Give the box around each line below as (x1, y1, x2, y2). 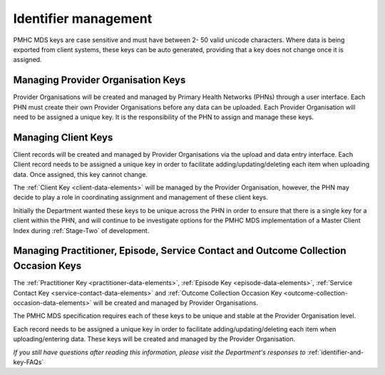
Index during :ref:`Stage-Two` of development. (13, 226, 150, 235)
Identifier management (13, 11, 153, 26)
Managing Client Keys (13, 131, 113, 143)
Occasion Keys (13, 260, 82, 272)
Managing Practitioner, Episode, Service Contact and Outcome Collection (13, 245, 346, 257)
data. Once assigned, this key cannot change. (13, 170, 148, 178)
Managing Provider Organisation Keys (13, 74, 186, 86)
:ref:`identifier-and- (307, 348, 364, 356)
